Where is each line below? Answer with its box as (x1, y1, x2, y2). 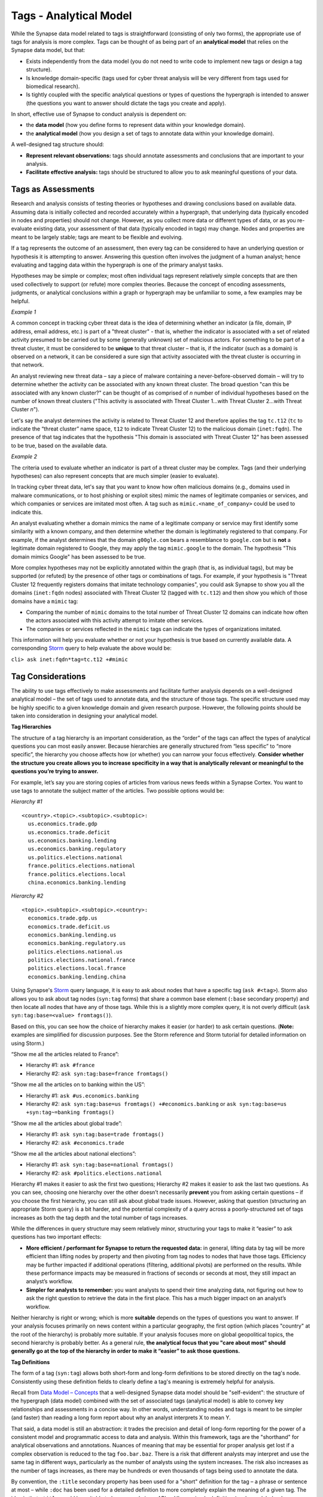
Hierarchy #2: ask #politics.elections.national (26, 1169, 163, 1177)
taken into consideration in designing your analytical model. (11, 712, 158, 719)
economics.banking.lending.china (28, 973, 126, 980)
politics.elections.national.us (28, 948, 123, 955)
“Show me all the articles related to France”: (11, 1050, 119, 1057)
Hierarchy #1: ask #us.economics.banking (26, 1092, 139, 1099)
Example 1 (11, 308, 36, 316)
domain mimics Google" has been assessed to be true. (11, 553, 146, 560)
